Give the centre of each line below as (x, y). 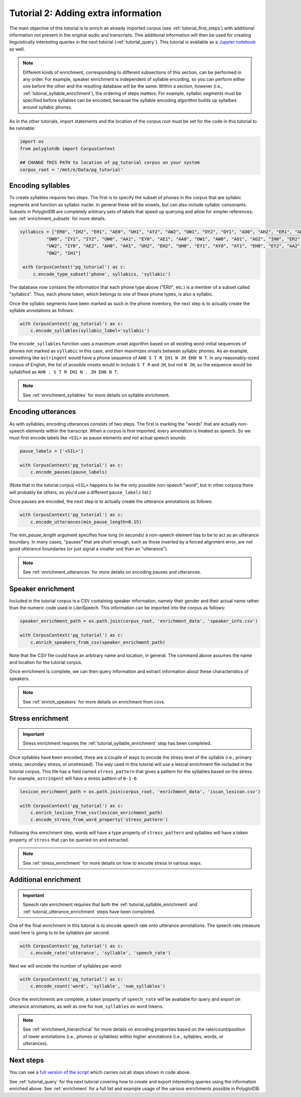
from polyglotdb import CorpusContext (67, 149)
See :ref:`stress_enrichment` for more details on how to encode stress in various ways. (112, 863)
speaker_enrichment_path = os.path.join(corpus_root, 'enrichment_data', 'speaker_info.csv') (139, 621)
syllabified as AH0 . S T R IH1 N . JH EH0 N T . (64, 372)
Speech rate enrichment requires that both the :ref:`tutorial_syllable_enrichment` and (110, 905)
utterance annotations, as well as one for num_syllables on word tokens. (87, 1006)
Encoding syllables (40, 186)
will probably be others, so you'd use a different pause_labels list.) (80, 492)
